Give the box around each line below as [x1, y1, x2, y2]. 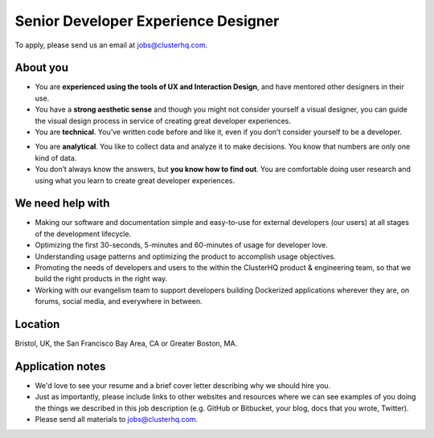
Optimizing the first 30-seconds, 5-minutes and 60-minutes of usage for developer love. [35, 240, 329, 250]
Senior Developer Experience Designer [14, 12, 280, 30]
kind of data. [35, 153, 77, 162]
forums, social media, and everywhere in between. [35, 297, 203, 306]
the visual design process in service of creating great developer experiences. [35, 116, 292, 125]
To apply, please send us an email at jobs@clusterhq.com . [14, 40, 208, 50]
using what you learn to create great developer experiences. [35, 175, 235, 185]
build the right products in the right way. [35, 274, 168, 284]
